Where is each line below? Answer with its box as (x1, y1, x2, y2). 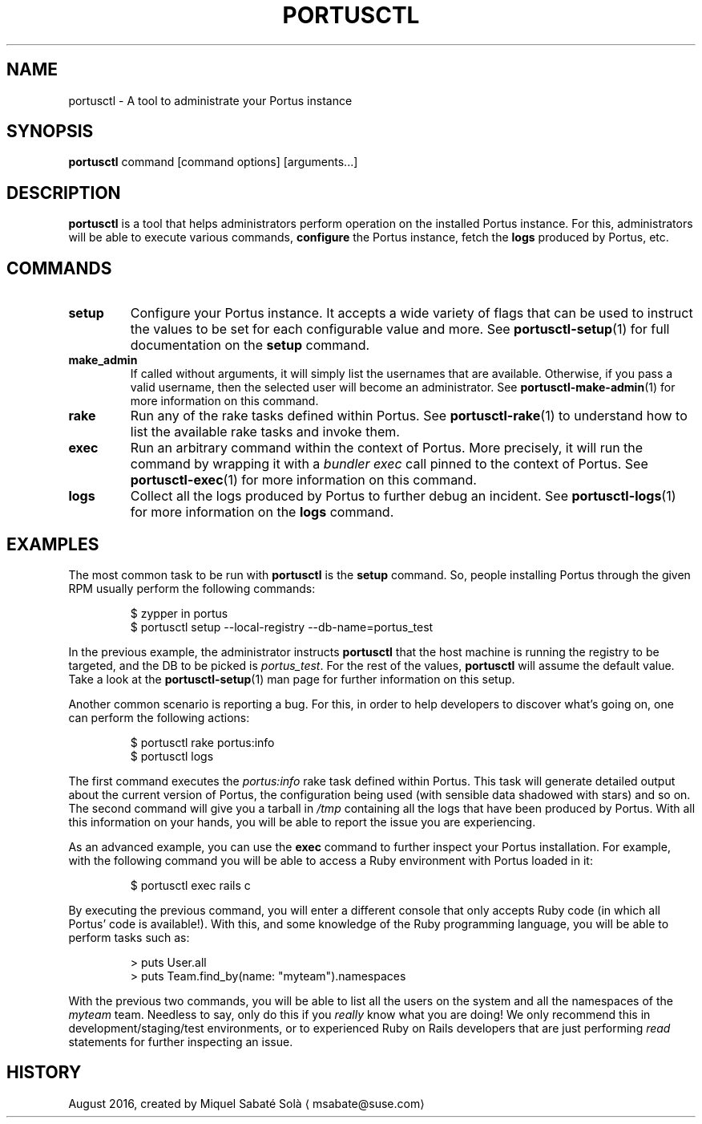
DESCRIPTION (6, 182, 121, 203)
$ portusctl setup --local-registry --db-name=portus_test (130, 619, 434, 634)
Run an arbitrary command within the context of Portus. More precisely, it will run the (130, 440, 643, 456)
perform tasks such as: (68, 930, 190, 944)
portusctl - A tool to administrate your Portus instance (68, 93, 353, 108)
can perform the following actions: (68, 710, 250, 724)
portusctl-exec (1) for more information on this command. (130, 472, 477, 489)
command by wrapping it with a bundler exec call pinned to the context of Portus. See (130, 456, 648, 473)
